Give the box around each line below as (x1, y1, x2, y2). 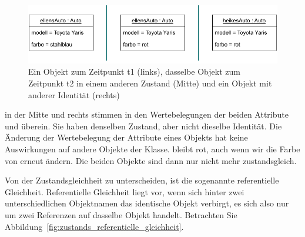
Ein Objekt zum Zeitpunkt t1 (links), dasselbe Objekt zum (28, 65, 240, 78)
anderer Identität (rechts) (28, 88, 120, 101)
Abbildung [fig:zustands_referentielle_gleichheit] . (5, 220, 184, 232)
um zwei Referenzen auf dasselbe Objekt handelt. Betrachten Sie (5, 209, 237, 221)
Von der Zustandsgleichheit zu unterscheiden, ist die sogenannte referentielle (5, 174, 279, 186)
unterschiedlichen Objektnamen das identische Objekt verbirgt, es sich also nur (5, 197, 289, 209)
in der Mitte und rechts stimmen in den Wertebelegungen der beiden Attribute (5, 108, 289, 121)
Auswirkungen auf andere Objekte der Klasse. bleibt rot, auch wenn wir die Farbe (5, 143, 300, 155)
